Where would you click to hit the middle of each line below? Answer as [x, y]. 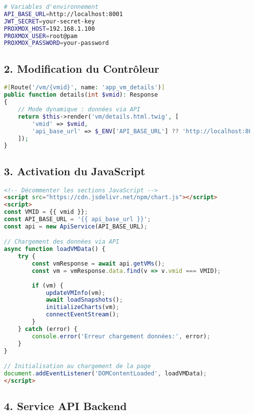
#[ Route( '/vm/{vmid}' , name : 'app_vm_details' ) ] [85, 88]
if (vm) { [48, 285]
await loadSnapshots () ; [84, 300]
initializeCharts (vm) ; [83, 307]
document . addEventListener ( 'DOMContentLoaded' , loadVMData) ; [106, 373]
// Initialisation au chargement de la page [77, 366]
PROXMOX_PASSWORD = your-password [56, 43]
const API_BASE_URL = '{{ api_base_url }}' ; [77, 219]
